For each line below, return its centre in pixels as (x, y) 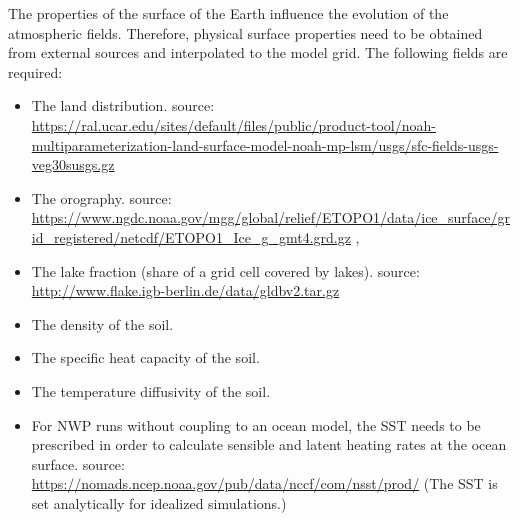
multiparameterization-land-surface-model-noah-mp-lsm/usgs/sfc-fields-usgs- (265, 144)
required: (35, 71)
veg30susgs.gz (73, 164)
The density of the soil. (102, 323)
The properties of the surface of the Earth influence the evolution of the (228, 13)
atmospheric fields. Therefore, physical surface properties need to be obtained (245, 32)
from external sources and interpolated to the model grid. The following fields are (258, 52)
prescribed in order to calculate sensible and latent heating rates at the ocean (269, 444)
